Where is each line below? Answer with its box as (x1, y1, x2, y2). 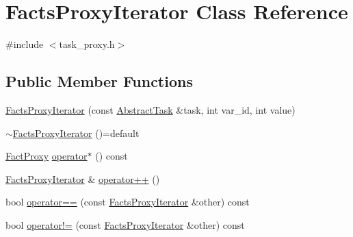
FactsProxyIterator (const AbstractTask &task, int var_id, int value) (5, 102, 296, 116)
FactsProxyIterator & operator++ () (5, 171, 160, 186)
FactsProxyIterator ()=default (12, 125, 140, 140)
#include (5, 37, 44, 51)
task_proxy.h (59, 37, 115, 51)
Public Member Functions (5, 71, 193, 92)
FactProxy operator (5, 149, 88, 163)
